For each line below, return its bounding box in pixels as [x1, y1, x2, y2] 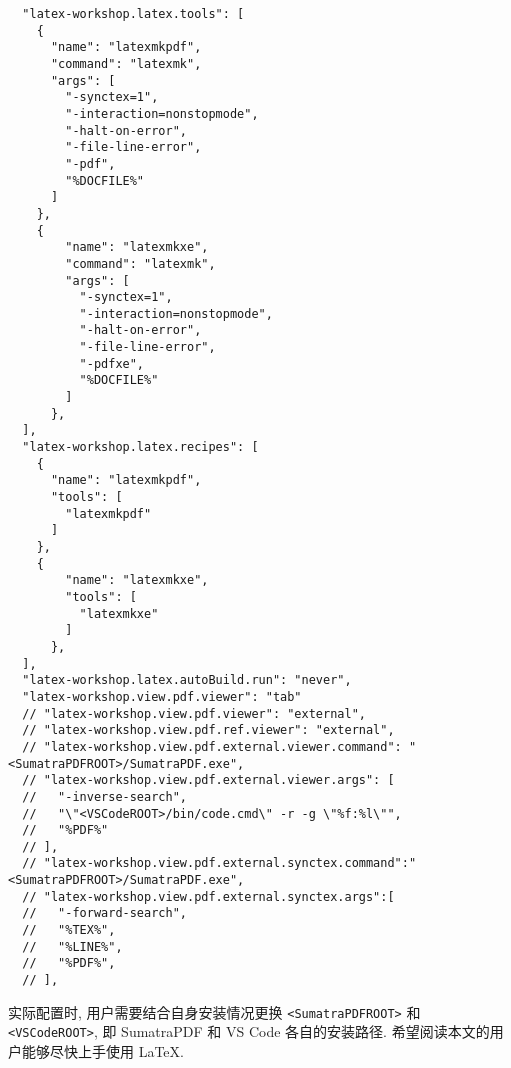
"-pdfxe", [79, 356, 145, 371]
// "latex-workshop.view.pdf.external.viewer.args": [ [22, 773, 395, 788]
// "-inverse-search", [22, 789, 187, 804]
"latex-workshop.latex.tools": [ [22, 7, 245, 21]
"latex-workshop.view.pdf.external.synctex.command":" [43, 856, 417, 871]
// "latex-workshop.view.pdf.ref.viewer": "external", [22, 723, 395, 738]
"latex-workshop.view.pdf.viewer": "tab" [22, 689, 302, 704]
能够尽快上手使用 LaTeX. [21, 1041, 184, 1062]
